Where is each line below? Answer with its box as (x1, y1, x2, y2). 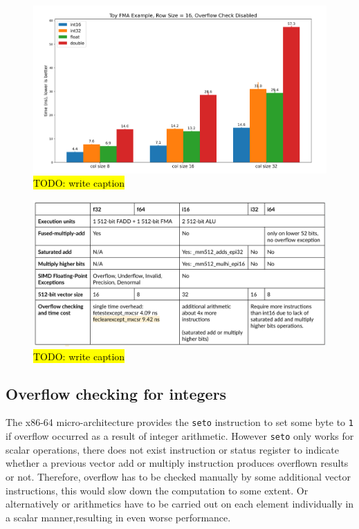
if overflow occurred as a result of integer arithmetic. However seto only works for (6, 429, 354, 443)
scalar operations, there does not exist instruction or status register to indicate (6, 442, 339, 456)
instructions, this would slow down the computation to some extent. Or (6, 483, 309, 497)
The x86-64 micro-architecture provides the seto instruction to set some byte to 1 (6, 415, 353, 429)
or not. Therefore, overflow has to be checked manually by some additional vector (6, 469, 351, 483)
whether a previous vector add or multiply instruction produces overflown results (6, 456, 349, 470)
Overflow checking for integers (6, 382, 227, 404)
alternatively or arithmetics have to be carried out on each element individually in (6, 496, 354, 511)
